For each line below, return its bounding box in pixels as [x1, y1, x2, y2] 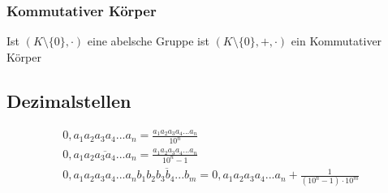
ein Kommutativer [291, 32, 382, 49]
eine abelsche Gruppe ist [87, 32, 209, 49]
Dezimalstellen [6, 88, 131, 113]
